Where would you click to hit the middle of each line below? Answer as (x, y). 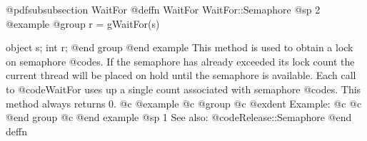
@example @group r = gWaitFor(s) (83, 23)
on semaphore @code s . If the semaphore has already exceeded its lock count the (180, 61)
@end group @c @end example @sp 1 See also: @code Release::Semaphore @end (179, 117)
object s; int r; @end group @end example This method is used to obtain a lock (180, 47)
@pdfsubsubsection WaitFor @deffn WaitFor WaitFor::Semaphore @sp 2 (163, 9)
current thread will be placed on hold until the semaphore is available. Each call (181, 75)
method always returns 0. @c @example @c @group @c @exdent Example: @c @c (184, 103)
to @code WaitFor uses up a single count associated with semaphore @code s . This (183, 89)
